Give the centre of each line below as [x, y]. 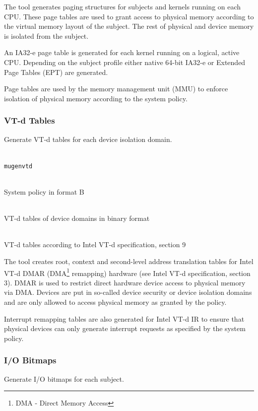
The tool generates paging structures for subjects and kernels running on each [123, 6]
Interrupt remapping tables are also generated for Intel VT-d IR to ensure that [124, 318]
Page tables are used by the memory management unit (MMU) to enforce [116, 89]
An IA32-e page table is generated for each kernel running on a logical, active [122, 52]
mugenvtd [18, 166]
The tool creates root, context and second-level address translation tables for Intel [129, 261]
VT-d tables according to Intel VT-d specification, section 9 [95, 244]
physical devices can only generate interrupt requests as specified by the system [125, 328]
